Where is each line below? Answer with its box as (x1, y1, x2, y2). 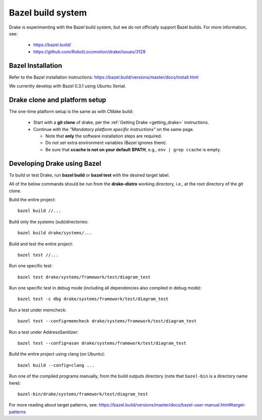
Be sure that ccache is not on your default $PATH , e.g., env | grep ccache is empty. (45, 146, 221, 152)
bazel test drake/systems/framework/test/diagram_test (17, 274, 151, 280)
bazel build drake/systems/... (17, 230, 92, 236)
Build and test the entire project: (9, 241, 73, 247)
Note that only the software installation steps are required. (45, 133, 162, 139)
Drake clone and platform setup (9, 96, 106, 104)
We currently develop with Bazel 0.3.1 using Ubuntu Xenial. (9, 83, 126, 89)
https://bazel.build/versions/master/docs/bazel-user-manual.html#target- (98, 402, 246, 408)
